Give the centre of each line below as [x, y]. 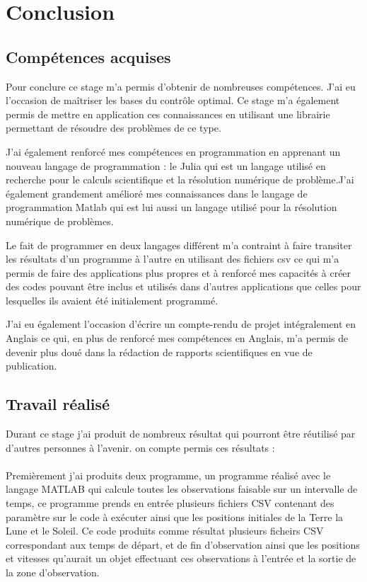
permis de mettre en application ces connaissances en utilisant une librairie [168, 114]
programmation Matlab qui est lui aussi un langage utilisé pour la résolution [171, 207]
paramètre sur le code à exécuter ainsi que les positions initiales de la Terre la [175, 517]
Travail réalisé [58, 404]
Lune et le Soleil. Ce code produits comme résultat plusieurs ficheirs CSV [165, 531]
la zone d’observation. [53, 572]
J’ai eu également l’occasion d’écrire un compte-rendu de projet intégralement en [181, 324]
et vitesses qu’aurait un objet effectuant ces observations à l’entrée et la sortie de [181, 558]
